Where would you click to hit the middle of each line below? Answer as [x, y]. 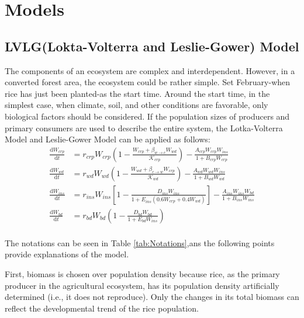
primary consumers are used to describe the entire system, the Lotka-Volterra [144, 127]
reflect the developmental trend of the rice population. [102, 308]
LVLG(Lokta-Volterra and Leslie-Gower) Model [152, 46]
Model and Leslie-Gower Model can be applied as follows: [108, 139]
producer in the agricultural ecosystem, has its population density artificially [142, 285]
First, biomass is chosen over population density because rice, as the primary [142, 274]
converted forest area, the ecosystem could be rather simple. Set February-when [148, 82]
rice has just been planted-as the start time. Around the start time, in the [137, 93]
